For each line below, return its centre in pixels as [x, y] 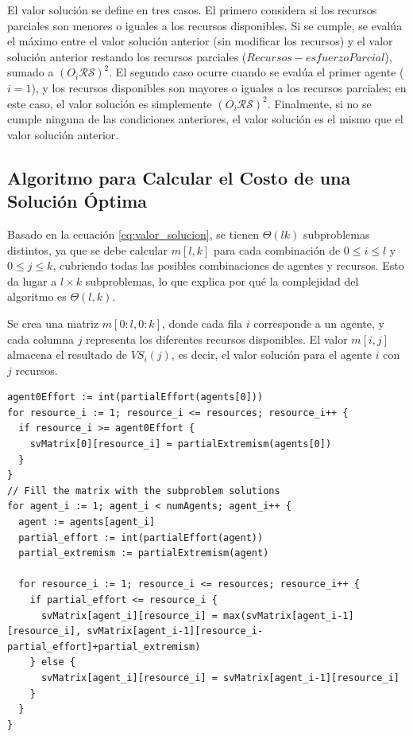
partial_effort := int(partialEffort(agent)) [141, 537]
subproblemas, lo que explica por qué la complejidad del [222, 280]
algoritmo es [37, 296]
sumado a [31, 72]
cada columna [41, 339]
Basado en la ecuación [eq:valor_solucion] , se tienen [133, 234]
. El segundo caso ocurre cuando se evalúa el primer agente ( [257, 72]
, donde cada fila [202, 323]
